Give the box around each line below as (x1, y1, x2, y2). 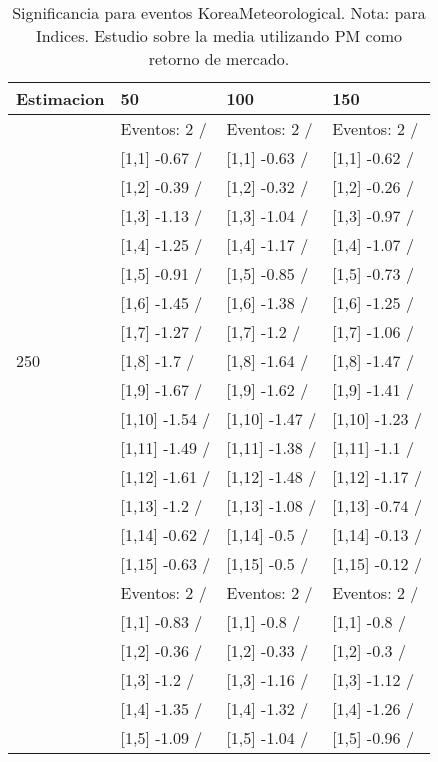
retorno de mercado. (148, 47, 290, 70)
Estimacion (16, 87, 105, 110)
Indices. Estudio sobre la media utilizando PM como (35, 24, 403, 47)
